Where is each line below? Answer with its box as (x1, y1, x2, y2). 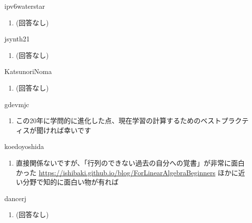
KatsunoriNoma (4, 66, 52, 76)
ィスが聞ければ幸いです (16, 125, 91, 135)
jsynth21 (4, 34, 30, 44)
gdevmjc (4, 99, 29, 109)
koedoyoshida (4, 141, 44, 151)
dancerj (4, 193, 26, 203)
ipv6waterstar (4, 1, 45, 11)
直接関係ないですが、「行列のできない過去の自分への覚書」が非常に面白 (16, 157, 245, 167)
